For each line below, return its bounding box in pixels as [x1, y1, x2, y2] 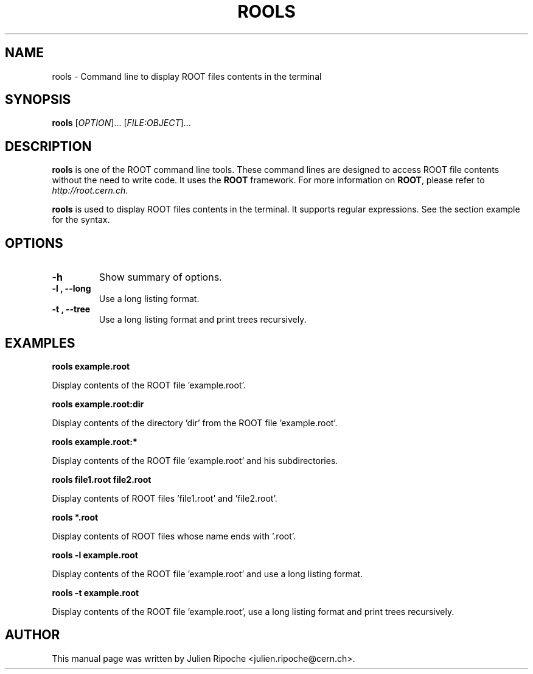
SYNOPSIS [5, 92, 71, 108]
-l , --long [52, 283, 91, 294]
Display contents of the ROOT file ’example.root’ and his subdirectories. [52, 455, 338, 466]
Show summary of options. [99, 271, 222, 284]
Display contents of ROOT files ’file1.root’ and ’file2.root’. [52, 493, 277, 504]
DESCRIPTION [5, 138, 92, 154]
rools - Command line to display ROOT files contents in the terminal [52, 71, 322, 82]
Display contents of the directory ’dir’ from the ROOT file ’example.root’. [52, 417, 338, 428]
